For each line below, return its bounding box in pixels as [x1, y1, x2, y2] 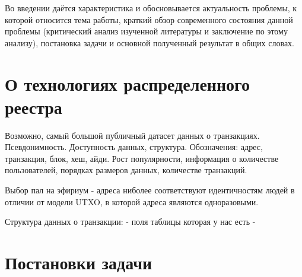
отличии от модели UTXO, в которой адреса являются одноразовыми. [5, 195, 259, 208]
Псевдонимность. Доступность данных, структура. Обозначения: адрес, [5, 141, 263, 153]
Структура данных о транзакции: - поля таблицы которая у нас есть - [5, 215, 256, 228]
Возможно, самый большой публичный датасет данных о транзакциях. [5, 129, 260, 141]
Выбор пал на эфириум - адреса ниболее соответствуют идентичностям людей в [5, 184, 295, 196]
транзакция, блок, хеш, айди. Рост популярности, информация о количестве [5, 152, 279, 164]
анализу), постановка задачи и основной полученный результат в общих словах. [5, 36, 294, 49]
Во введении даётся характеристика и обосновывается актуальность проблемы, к [5, 2, 297, 14]
